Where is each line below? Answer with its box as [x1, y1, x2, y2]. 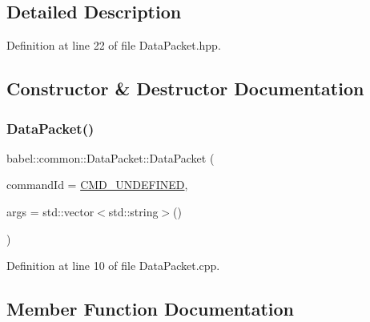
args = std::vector [6, 203, 95, 219]
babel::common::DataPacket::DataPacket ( [6, 149, 215, 166]
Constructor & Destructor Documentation [6, 76, 364, 101]
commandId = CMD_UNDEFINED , [6, 176, 188, 193]
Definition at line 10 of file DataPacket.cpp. [6, 257, 220, 274]
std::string [108, 203, 159, 219]
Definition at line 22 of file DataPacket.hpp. [6, 37, 221, 54]
